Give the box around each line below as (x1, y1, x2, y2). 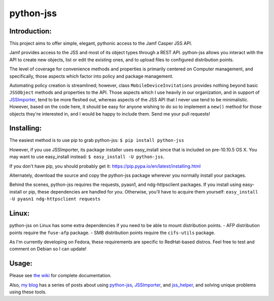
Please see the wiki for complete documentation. (9, 273, 112, 279)
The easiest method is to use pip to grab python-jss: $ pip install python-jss (9, 137, 185, 143)
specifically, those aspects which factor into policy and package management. (9, 73, 174, 79)
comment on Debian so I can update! (9, 246, 87, 252)
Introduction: (9, 27, 52, 35)
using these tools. (9, 289, 47, 295)
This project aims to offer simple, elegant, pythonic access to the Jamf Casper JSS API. (9, 41, 192, 47)
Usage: (9, 259, 33, 268)
